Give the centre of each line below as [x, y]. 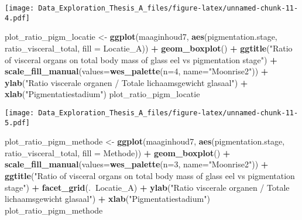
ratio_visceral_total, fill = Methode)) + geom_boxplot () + [118, 152]
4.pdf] [17, 18]
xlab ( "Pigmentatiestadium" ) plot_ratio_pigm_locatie [102, 94]
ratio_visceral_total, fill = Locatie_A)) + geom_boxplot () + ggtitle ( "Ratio [149, 48]
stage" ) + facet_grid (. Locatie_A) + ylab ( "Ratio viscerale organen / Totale [147, 187]
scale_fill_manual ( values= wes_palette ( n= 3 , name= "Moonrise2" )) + [137, 164]
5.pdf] [17, 123]
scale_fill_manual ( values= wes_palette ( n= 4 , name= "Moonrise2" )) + [137, 71]
